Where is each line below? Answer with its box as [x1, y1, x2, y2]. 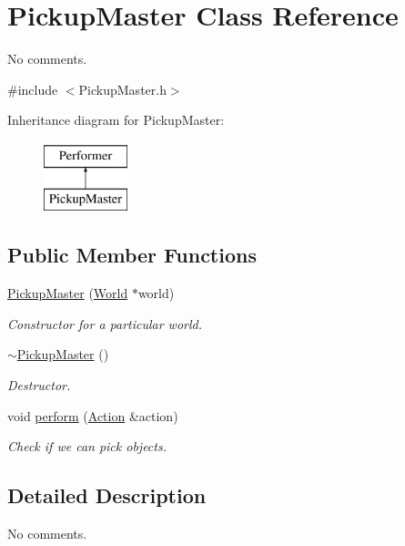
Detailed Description [7, 481, 207, 510]
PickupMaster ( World [7, 283, 128, 303]
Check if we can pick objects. [7, 437, 167, 456]
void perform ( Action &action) [7, 406, 178, 425]
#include [7, 79, 58, 98]
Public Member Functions [7, 241, 257, 269]
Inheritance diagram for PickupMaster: [7, 110, 225, 129]
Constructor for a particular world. [7, 314, 203, 333]
